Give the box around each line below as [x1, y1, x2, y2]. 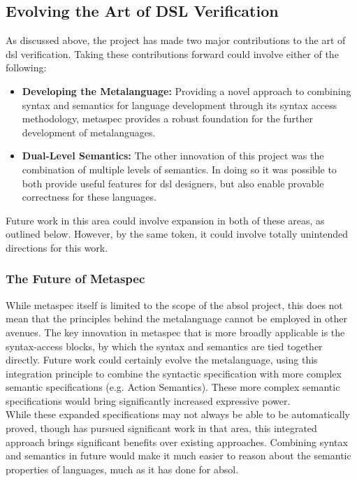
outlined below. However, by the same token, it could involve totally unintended [6, 227, 349, 241]
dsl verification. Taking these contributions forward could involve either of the [6, 46, 339, 61]
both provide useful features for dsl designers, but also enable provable [22, 175, 324, 190]
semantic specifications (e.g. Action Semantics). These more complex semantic [6, 380, 340, 394]
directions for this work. [6, 240, 108, 254]
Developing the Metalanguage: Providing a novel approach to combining [22, 83, 351, 98]
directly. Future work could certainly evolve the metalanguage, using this [6, 352, 318, 367]
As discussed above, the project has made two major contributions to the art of [6, 33, 346, 48]
